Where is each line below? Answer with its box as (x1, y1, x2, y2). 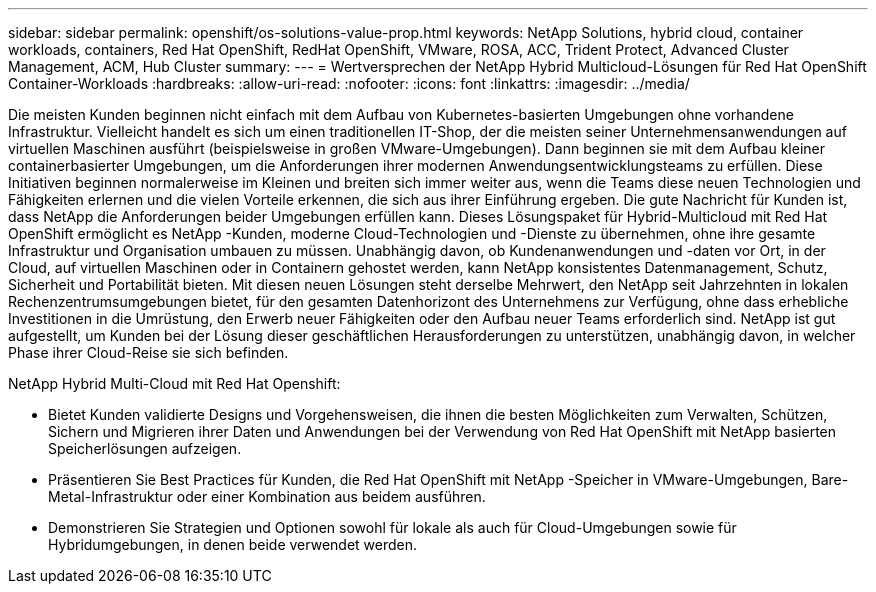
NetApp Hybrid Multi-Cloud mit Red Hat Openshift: (8, 375, 341, 392)
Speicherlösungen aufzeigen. (48, 440, 242, 457)
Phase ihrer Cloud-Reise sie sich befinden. (8, 344, 289, 361)
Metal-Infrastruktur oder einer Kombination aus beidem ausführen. (48, 488, 486, 505)
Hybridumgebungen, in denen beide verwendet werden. (48, 536, 418, 553)
